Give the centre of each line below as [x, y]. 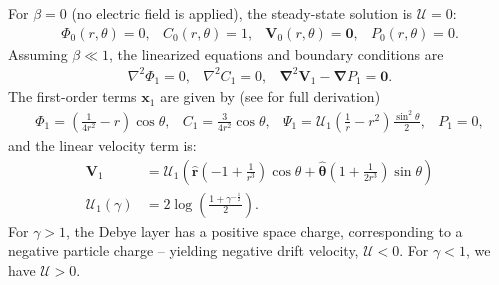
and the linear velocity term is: [102, 144]
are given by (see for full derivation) [270, 96]
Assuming [38, 53]
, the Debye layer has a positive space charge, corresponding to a [264, 230]
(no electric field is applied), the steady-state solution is [242, 13]
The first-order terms [72, 96]
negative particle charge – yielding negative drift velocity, [183, 250]
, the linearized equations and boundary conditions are [276, 53]
